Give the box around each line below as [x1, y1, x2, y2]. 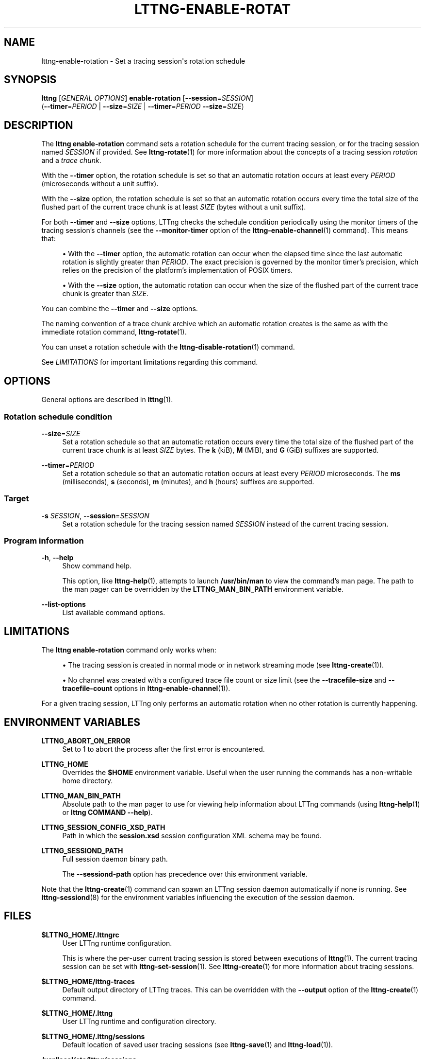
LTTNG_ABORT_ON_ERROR [41, 737, 131, 745]
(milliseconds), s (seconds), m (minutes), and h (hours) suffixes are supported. [62, 477, 314, 486]
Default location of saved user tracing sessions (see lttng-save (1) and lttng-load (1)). [62, 1040, 333, 1049]
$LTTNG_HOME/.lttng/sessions [41, 1032, 145, 1041]
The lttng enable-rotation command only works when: [41, 646, 216, 654]
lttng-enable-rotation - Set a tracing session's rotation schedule [41, 56, 245, 65]
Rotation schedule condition [4, 411, 113, 422]
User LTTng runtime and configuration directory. [62, 1017, 216, 1025]
